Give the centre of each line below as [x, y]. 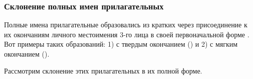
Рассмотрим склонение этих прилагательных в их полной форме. [103, 70]
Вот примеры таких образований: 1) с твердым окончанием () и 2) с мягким [121, 44]
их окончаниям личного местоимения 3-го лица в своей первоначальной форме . [127, 34]
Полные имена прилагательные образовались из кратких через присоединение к [126, 25]
